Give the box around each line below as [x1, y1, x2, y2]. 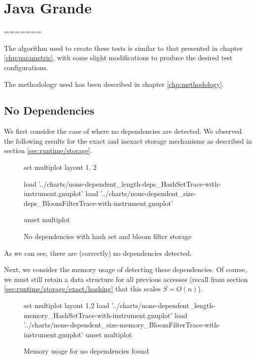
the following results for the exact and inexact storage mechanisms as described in [4, 135, 252, 146]
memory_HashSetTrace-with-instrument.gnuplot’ [24, 310, 173, 320]
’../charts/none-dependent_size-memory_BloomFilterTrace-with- [24, 319, 220, 330]
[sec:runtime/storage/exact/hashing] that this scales [4, 283, 161, 294]
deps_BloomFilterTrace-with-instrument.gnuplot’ [24, 198, 173, 208]
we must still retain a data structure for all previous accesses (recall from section [4, 274, 248, 284]
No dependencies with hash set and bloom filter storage [24, 231, 191, 241]
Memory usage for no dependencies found [24, 346, 149, 356]
